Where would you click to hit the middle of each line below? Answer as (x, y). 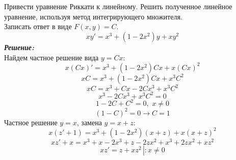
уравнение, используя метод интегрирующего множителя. (93, 16)
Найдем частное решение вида (51, 57)
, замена (89, 122)
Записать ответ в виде (38, 26)
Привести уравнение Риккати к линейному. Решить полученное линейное (118, 6)
